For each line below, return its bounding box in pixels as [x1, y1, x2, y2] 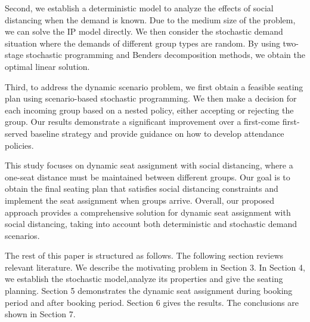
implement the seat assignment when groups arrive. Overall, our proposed [5, 194, 275, 206]
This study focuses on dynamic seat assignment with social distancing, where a [5, 159, 293, 171]
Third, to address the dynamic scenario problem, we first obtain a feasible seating [5, 80, 303, 93]
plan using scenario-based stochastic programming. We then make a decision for [5, 92, 297, 105]
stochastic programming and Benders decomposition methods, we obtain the [26, 48, 305, 61]
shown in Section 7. [5, 308, 76, 320]
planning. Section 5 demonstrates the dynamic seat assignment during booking [5, 284, 293, 297]
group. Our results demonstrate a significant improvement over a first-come [5, 115, 280, 128]
